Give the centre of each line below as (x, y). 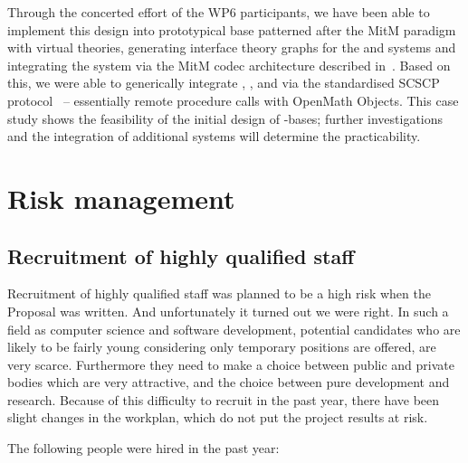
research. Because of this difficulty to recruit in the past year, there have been (224, 399)
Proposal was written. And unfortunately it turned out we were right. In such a (228, 311)
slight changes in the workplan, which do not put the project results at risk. (218, 417)
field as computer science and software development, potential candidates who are (234, 329)
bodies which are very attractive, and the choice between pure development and (229, 382)
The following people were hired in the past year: (143, 448)
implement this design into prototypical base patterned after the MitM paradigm (232, 29)
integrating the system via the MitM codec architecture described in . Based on (229, 65)
